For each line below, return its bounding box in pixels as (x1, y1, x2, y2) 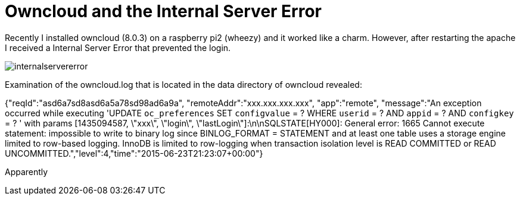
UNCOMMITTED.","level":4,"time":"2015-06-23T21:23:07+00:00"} (5, 148, 263, 158)
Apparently (5, 166, 48, 177)
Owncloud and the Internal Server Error (5, 1, 322, 21)
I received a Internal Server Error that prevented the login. (5, 42, 231, 53)
